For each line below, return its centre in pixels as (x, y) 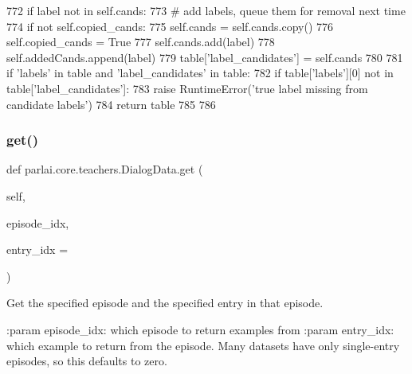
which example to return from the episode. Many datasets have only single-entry (203, 345)
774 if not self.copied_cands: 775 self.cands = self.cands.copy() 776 (170, 26)
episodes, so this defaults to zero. (87, 361)
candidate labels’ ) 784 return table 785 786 (111, 104)
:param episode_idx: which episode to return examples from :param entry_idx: (200, 329)
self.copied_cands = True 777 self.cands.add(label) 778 (141, 42)
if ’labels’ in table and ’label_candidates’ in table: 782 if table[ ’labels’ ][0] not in (200, 73)
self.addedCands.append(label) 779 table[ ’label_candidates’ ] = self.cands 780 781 (205, 57)
